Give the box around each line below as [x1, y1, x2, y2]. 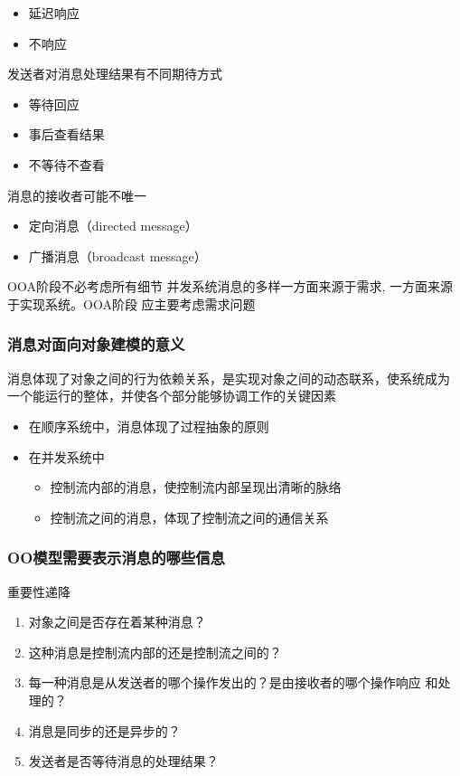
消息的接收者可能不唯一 [7, 185, 146, 204]
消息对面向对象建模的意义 [7, 333, 185, 355]
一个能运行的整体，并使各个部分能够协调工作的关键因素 [7, 386, 336, 405]
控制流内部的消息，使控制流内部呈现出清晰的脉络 [50, 478, 342, 497]
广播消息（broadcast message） [28, 246, 207, 265]
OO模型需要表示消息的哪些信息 [7, 546, 225, 569]
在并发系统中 [28, 447, 105, 466]
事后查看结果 [28, 125, 105, 144]
